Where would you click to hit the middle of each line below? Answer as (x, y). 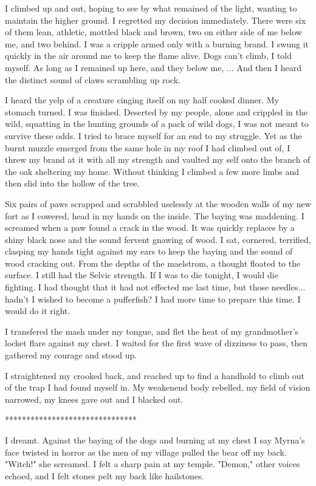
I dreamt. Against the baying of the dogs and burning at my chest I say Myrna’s (155, 440)
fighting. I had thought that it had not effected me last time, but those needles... (155, 287)
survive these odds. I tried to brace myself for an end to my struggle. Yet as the (153, 135)
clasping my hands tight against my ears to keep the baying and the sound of (149, 251)
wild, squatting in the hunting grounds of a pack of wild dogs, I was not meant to (157, 124)
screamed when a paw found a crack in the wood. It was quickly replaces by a (150, 228)
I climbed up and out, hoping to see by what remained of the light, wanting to (151, 8)
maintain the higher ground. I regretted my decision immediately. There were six (156, 20)
